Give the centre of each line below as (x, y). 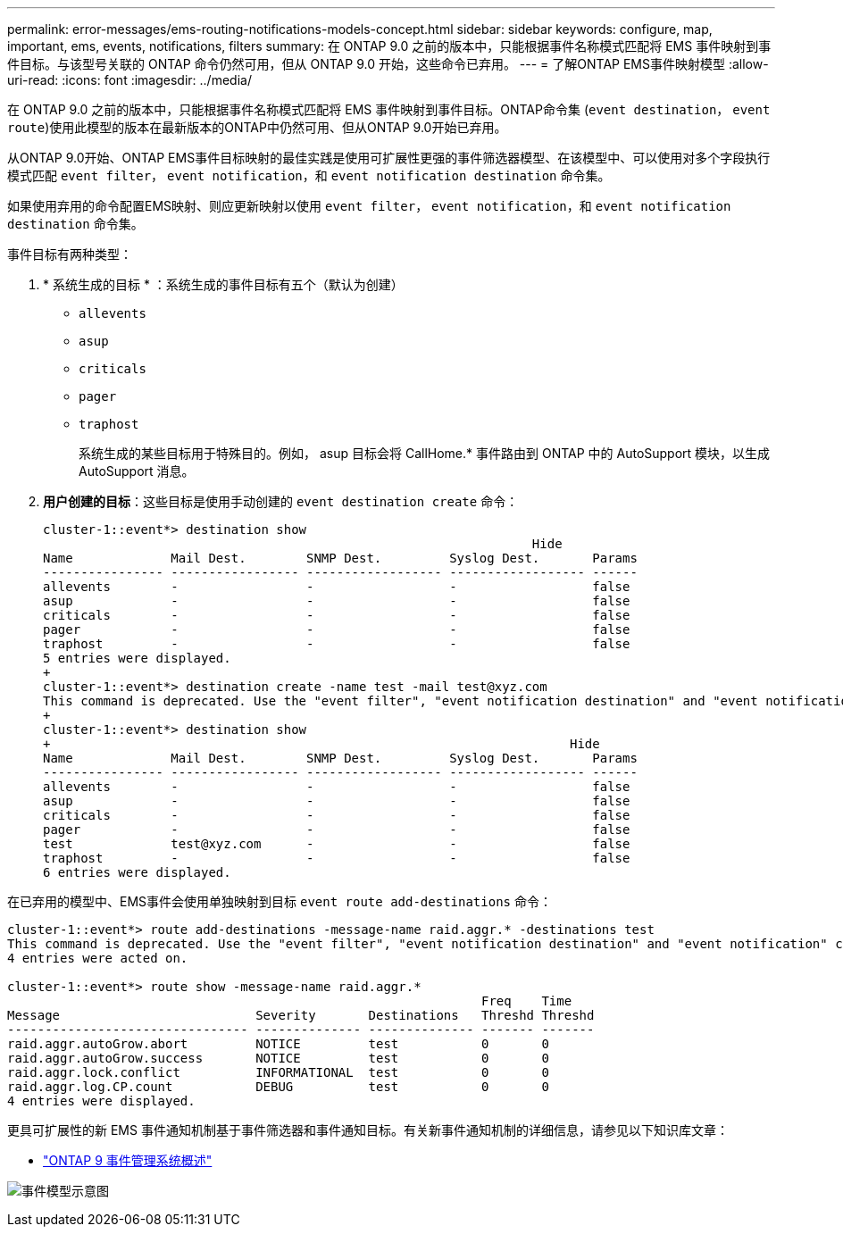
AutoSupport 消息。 (137, 471)
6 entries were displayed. (137, 872)
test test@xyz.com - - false (337, 844)
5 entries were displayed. (137, 658)
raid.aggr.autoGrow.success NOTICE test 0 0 (278, 1058)
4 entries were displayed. (101, 1101)
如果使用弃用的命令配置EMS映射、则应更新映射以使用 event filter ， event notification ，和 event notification (369, 206)
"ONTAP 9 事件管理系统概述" (128, 1160)
